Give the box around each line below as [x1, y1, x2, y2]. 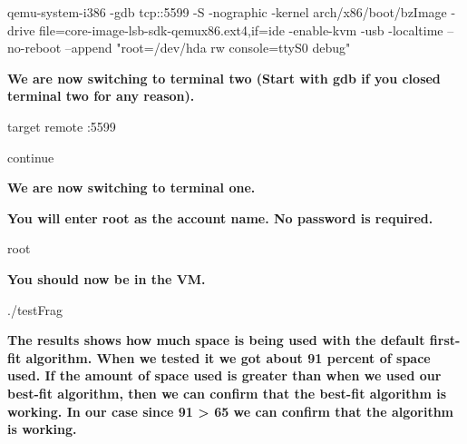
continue [7, 147, 54, 166]
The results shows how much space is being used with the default [7, 331, 425, 350]
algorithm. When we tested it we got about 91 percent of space [25, 348, 431, 367]
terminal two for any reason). [7, 86, 195, 105]
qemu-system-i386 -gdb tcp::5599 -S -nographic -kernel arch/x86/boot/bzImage [7, 3, 447, 21]
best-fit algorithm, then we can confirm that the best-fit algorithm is [7, 383, 447, 402]
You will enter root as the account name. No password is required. [7, 208, 433, 227]
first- [429, 331, 461, 350]
